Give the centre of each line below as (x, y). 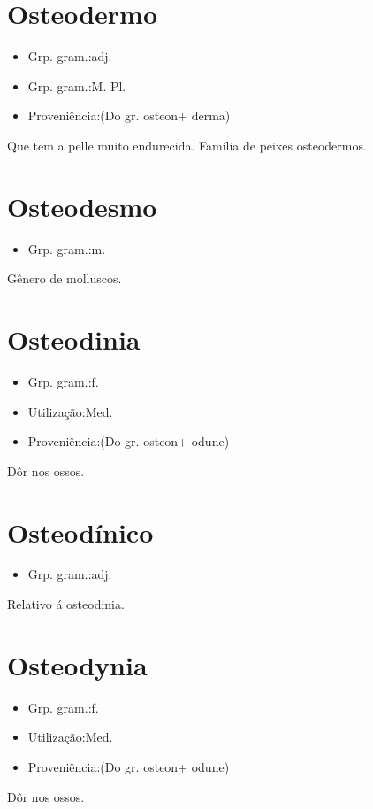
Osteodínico (80, 532)
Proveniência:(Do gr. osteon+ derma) (129, 116)
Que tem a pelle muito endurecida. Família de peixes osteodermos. (187, 145)
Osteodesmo (82, 206)
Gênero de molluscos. (65, 278)
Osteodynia (77, 664)
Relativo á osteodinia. (66, 604)
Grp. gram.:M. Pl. (77, 85)
